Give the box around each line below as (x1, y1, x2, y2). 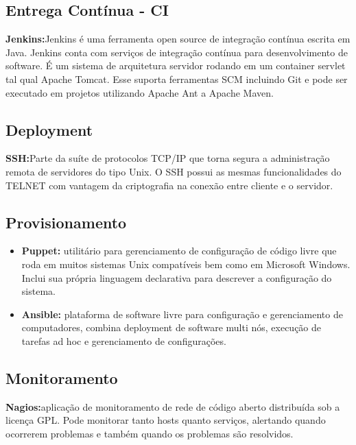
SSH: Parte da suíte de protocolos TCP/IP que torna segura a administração (5, 151, 330, 165)
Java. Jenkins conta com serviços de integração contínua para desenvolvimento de (5, 45, 348, 59)
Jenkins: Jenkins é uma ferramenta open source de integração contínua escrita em (5, 32, 351, 46)
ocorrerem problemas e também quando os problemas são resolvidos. (5, 426, 294, 440)
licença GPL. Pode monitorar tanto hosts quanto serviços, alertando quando (5, 413, 326, 427)
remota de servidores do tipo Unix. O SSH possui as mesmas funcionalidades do (5, 164, 342, 178)
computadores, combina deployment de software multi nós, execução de (21, 320, 322, 335)
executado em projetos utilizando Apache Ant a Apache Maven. (5, 85, 274, 99)
